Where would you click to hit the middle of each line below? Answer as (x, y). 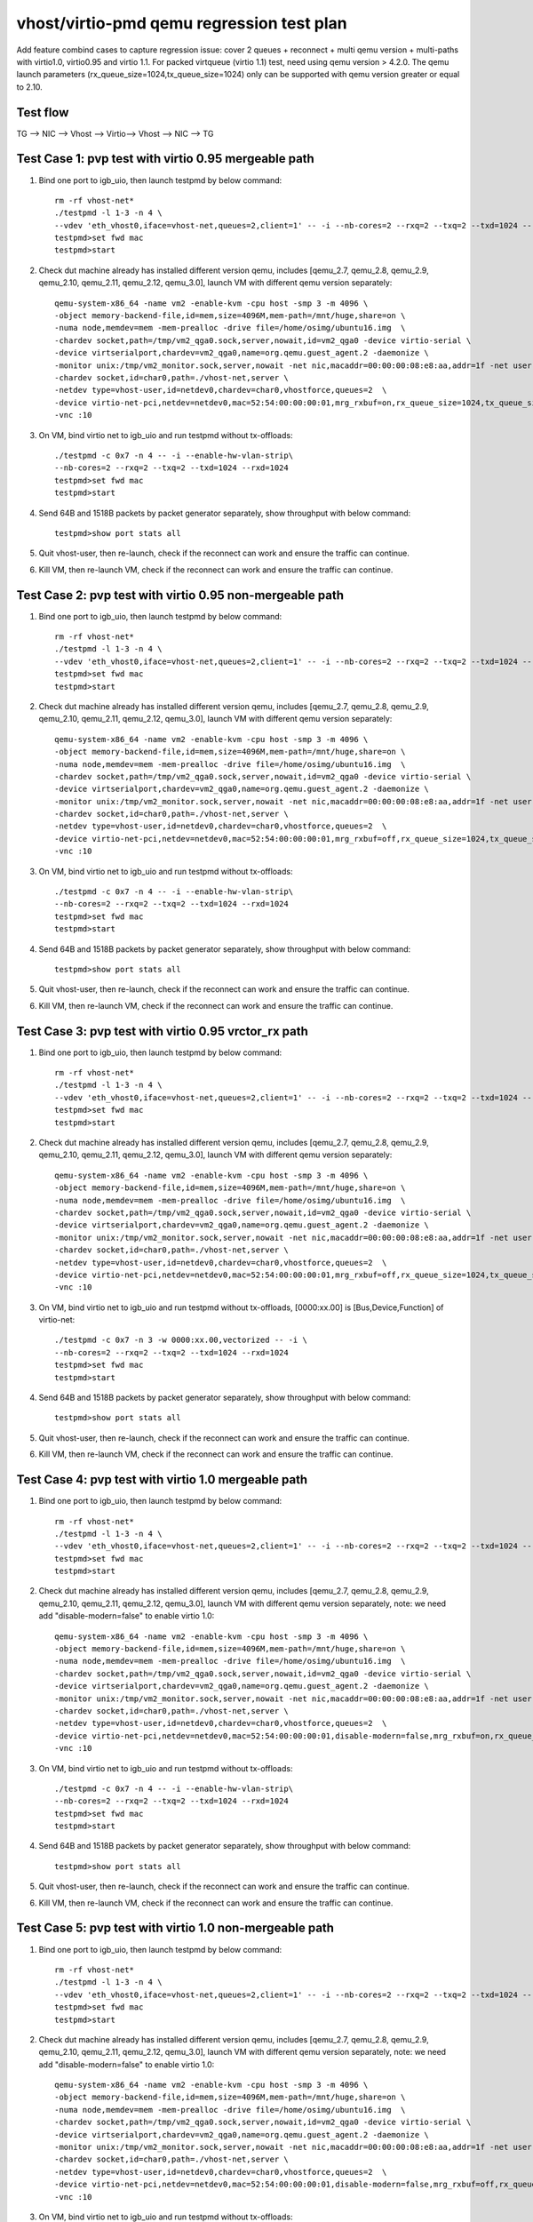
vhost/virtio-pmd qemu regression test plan (182, 23)
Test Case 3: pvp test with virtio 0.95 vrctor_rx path (162, 1031)
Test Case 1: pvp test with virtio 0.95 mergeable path (165, 159)
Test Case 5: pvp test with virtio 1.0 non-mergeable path (175, 1928)
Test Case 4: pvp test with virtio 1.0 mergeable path (162, 1480)
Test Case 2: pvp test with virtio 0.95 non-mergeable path (180, 595)
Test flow (43, 112)
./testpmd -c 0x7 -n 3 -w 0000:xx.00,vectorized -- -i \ (181, 1340)
